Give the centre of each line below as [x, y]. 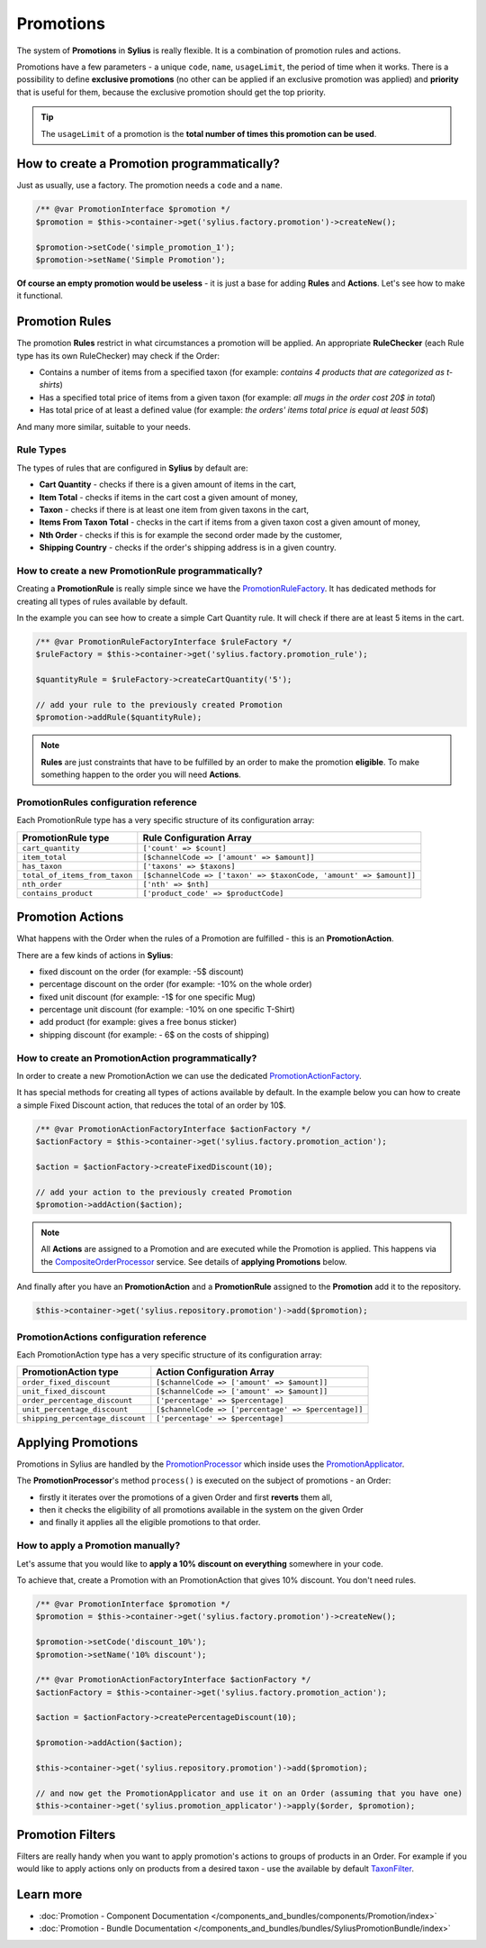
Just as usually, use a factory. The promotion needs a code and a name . [150, 186]
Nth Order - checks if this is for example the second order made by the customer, [190, 535]
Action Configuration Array [215, 1372]
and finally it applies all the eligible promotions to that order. [150, 1523]
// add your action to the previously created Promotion [164, 1192]
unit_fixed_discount [64, 1391]
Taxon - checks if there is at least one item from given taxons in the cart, [174, 509]
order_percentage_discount [77, 1400]
